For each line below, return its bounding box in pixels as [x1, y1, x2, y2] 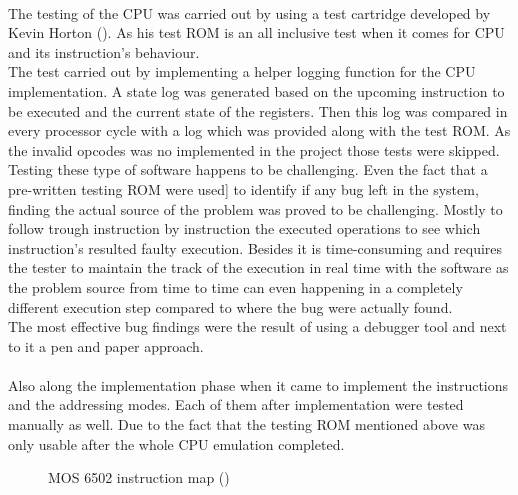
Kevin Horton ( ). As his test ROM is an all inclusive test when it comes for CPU [8, 22, 505, 43]
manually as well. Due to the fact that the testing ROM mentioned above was [8, 414, 485, 435]
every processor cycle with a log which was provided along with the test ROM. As [8, 120, 511, 141]
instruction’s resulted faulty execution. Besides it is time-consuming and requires [8, 237, 503, 258]
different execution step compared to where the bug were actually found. [8, 296, 453, 317]
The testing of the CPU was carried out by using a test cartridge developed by [8, 2, 491, 23]
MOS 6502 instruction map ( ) [48, 467, 230, 488]
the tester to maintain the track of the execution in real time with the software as [8, 257, 509, 278]
